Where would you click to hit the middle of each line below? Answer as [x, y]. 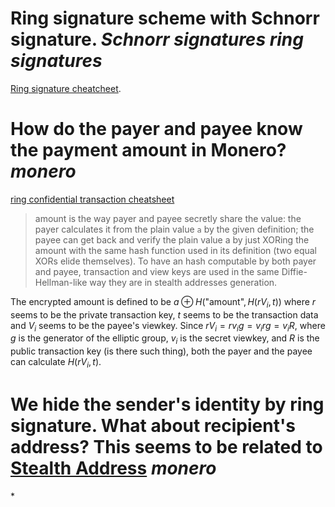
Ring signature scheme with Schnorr [165, 18]
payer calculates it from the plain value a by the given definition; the [174, 229]
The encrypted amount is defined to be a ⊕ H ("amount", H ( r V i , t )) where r [163, 302]
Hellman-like [61, 282]
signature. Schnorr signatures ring [157, 39]
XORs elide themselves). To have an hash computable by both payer [175, 261]
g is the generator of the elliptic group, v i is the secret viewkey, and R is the [165, 339]
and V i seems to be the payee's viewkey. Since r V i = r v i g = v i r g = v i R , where [168, 326]
